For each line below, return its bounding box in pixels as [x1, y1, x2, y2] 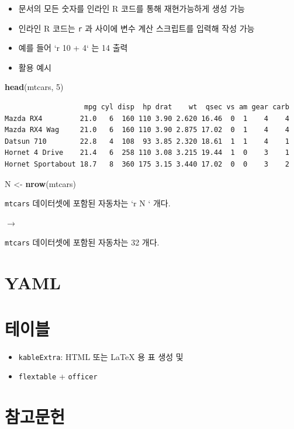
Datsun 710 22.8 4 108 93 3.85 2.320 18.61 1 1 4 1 [5, 137, 289, 146]
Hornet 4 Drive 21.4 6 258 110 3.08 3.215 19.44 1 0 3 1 [5, 148, 289, 157]
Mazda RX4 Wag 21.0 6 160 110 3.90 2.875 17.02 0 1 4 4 [5, 126, 289, 134]
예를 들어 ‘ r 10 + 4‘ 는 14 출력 [18, 41, 128, 54]
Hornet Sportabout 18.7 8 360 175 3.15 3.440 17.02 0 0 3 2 [5, 160, 289, 168]
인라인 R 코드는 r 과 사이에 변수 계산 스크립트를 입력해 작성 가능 [18, 22, 255, 34]
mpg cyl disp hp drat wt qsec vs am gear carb [84, 103, 289, 112]
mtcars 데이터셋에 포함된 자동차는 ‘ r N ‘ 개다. [5, 197, 171, 209]
